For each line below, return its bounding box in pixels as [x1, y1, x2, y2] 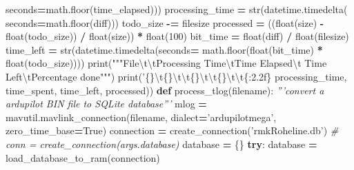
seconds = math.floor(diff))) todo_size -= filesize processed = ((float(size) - [6, 15, 324, 30]
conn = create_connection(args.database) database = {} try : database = [6, 136, 317, 151]
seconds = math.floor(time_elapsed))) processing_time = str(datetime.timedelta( [6, 2, 348, 16]
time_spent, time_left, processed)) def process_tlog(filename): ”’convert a [6, 83, 324, 97]
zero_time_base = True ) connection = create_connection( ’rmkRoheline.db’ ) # [6, 123, 339, 138]
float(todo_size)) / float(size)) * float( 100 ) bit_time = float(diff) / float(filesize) [6, 29, 349, 43]
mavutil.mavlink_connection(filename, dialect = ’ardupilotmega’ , [6, 109, 277, 124]
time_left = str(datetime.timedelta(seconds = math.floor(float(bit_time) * [6, 42, 323, 56]
